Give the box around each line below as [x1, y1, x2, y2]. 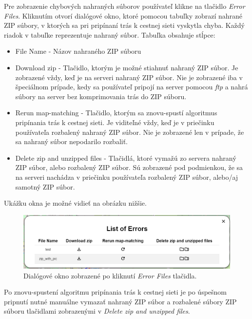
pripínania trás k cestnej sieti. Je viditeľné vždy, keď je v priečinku [15, 117, 214, 127]
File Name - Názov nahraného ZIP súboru [15, 46, 141, 56]
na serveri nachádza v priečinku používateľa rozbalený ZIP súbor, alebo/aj [15, 171, 238, 182]
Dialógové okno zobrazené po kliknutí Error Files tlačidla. [23, 270, 197, 280]
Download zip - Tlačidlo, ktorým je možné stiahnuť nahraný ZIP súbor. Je [15, 62, 238, 72]
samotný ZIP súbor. [15, 181, 75, 191]
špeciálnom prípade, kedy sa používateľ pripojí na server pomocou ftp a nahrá [15, 82, 248, 92]
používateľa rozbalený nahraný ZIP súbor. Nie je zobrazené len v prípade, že [15, 127, 244, 137]
